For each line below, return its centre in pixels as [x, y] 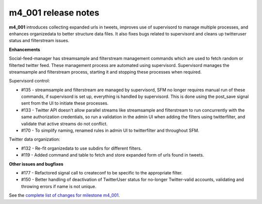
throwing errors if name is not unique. [59, 186]
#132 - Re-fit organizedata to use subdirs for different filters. [82, 148]
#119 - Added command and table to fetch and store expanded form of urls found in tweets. [113, 155]
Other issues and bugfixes [36, 164]
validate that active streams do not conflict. [64, 124]
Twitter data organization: [35, 139]
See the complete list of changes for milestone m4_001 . [64, 195]
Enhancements [25, 49]
